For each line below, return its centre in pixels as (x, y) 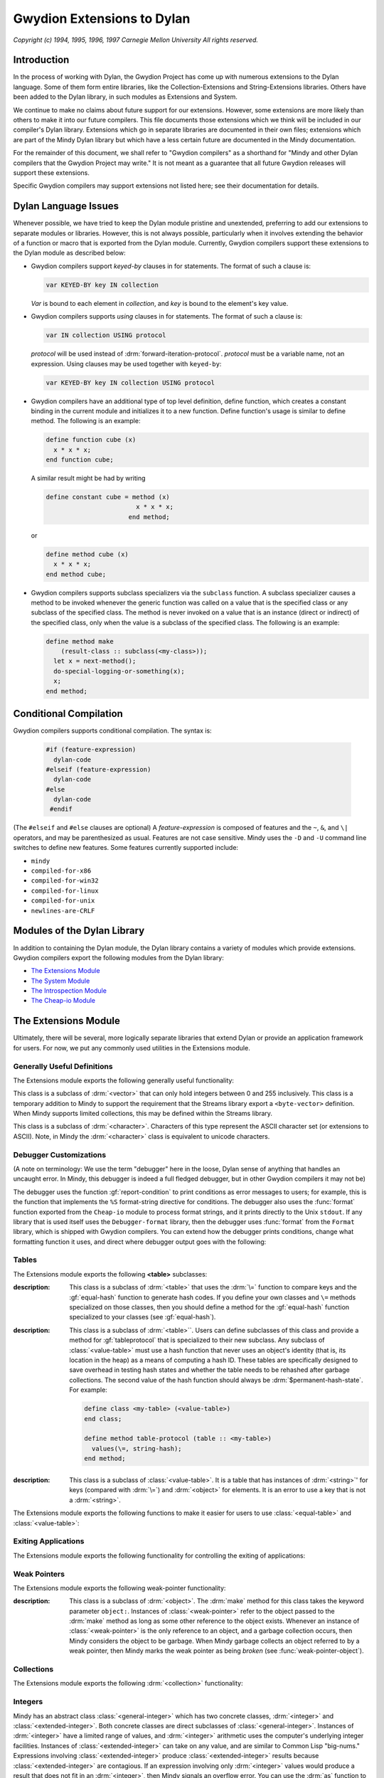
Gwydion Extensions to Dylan (102, 18)
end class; (103, 1418)
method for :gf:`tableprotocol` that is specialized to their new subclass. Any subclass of (197, 1340)
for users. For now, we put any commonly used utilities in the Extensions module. (132, 1048)
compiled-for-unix (63, 901)
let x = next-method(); (95, 661)
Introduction (41, 60)
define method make (80, 641)
